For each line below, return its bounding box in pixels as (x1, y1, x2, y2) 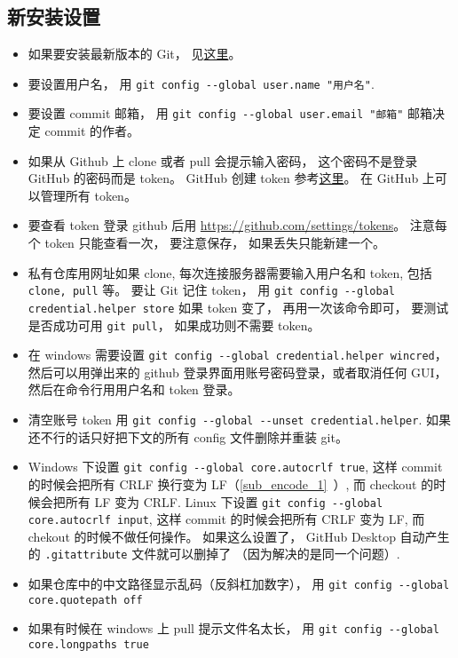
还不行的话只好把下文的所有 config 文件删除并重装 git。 (28, 427, 348, 446)
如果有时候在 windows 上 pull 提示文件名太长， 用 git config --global (28, 619, 439, 638)
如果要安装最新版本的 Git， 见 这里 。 (28, 44, 241, 63)
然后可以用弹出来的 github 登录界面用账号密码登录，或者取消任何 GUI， (28, 362, 447, 381)
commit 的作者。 (44, 122, 139, 140)
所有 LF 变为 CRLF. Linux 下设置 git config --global (65, 492, 383, 511)
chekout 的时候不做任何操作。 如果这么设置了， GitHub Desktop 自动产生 (28, 527, 450, 545)
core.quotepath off (28, 593, 143, 606)
